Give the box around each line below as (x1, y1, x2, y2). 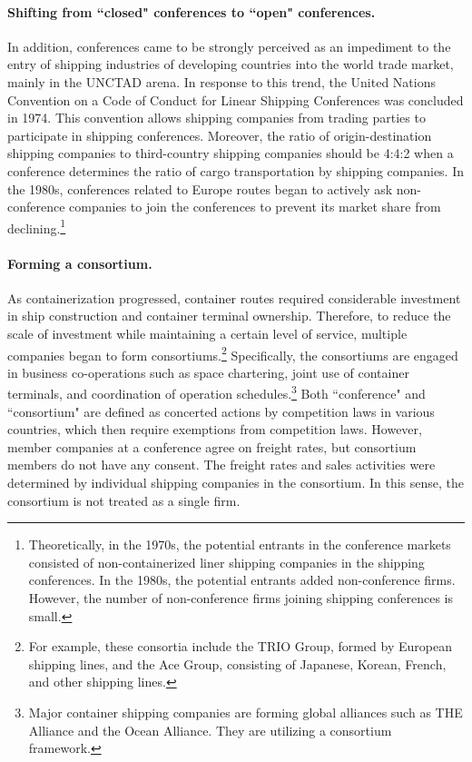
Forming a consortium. (7, 253, 152, 272)
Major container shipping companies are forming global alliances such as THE (28, 702, 463, 721)
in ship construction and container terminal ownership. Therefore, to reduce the (7, 306, 451, 325)
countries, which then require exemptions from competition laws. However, (7, 420, 422, 439)
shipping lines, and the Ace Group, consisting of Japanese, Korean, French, (28, 654, 447, 673)
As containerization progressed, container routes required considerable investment (7, 288, 461, 307)
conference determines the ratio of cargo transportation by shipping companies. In (7, 161, 465, 180)
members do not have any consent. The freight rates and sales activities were (7, 455, 436, 474)
